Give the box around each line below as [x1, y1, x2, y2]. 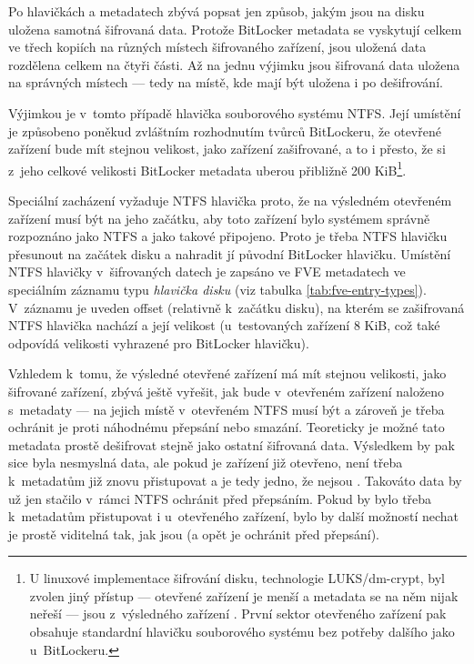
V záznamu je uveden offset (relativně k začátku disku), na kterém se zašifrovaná [8, 297, 465, 317]
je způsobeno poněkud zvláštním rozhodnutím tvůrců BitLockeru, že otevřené [8, 121, 441, 140]
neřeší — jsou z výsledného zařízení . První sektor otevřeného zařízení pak [29, 604, 447, 623]
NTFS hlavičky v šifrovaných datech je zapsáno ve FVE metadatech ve [8, 262, 406, 281]
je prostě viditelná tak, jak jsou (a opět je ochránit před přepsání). [8, 524, 379, 543]
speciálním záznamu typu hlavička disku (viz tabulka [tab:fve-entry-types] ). [8, 279, 427, 298]
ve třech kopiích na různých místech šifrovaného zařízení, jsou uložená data [8, 37, 427, 56]
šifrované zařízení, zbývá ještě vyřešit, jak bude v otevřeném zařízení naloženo [8, 381, 445, 400]
